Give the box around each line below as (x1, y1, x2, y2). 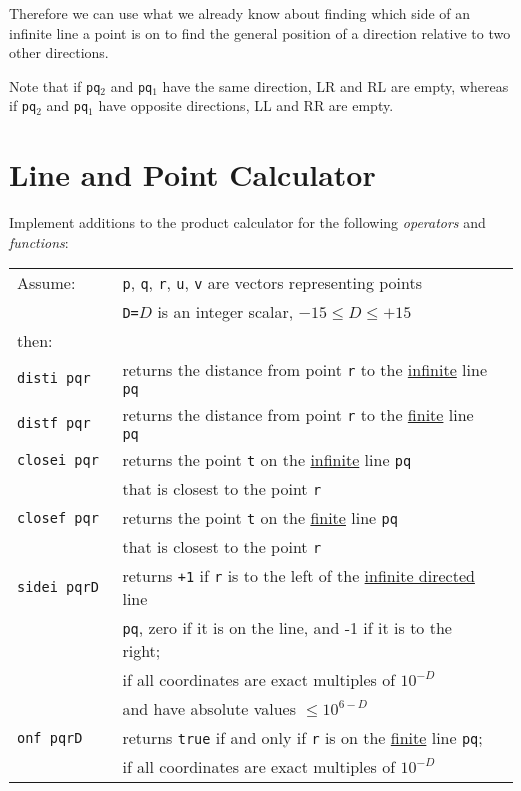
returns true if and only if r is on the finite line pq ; (122, 726, 483, 750)
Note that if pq (9, 75, 101, 96)
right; (122, 639, 161, 663)
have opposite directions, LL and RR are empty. (98, 95, 394, 116)
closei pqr (17, 451, 99, 468)
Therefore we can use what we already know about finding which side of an (9, 3, 471, 23)
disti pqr (17, 369, 91, 386)
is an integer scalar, (157, 300, 294, 324)
